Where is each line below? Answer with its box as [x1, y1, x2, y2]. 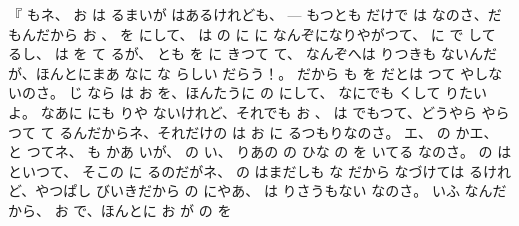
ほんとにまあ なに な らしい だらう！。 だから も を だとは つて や [35, 62, 475, 83]
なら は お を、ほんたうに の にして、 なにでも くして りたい [87, 82, 488, 103]
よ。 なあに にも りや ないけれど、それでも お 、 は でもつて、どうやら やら [8, 101, 510, 122]
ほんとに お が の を [100, 199, 232, 220]
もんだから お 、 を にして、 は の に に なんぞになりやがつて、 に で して [8, 23, 496, 44]
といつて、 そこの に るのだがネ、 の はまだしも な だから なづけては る [8, 160, 483, 181]
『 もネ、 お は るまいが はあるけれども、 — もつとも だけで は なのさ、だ [8, 4, 502, 24]
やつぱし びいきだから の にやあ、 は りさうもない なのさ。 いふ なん [35, 180, 493, 201]
